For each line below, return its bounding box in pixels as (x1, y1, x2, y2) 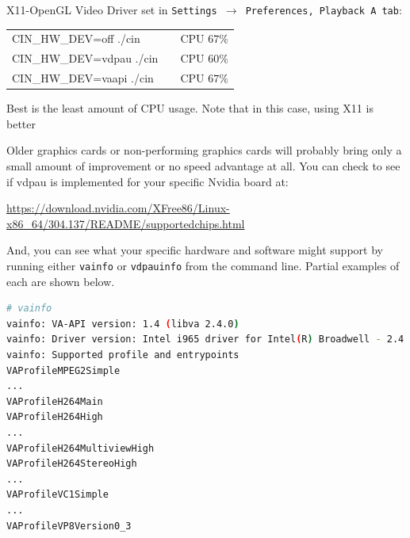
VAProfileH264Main (6, 395, 103, 407)
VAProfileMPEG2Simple (6, 364, 121, 376)
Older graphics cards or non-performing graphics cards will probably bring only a (6, 142, 402, 158)
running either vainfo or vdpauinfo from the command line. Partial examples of (6, 257, 400, 273)
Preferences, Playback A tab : (245, 2, 402, 17)
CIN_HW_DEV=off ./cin (12, 30, 140, 47)
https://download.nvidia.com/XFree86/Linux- (6, 200, 230, 216)
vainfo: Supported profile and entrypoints (6, 349, 239, 361)
